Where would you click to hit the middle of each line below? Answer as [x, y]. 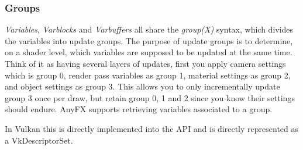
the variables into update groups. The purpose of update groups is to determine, [149, 40]
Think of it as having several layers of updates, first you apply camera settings [145, 63]
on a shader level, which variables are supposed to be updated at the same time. [149, 52]
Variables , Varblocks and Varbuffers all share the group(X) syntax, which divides [149, 29]
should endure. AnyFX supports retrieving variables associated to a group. [139, 109]
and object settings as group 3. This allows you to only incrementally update [142, 86]
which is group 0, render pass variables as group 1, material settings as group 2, [148, 75]
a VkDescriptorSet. [39, 140]
